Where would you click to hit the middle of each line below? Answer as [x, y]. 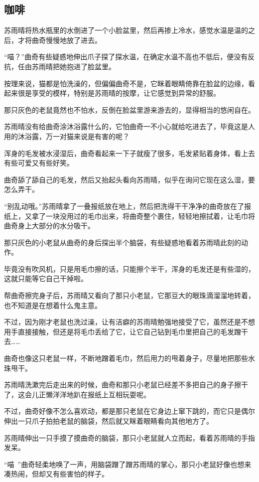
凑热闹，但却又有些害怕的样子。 [56, 474]
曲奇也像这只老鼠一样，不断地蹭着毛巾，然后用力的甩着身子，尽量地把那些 [126, 358]
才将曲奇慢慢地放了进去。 [60, 40]
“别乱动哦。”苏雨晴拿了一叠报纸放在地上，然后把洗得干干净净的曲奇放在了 [124, 206]
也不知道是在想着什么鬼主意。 [53, 305]
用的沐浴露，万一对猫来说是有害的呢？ [67, 136]
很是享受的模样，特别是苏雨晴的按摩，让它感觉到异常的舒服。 [119, 93]
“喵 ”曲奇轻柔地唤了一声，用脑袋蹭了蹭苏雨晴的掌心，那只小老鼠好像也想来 [128, 464]
